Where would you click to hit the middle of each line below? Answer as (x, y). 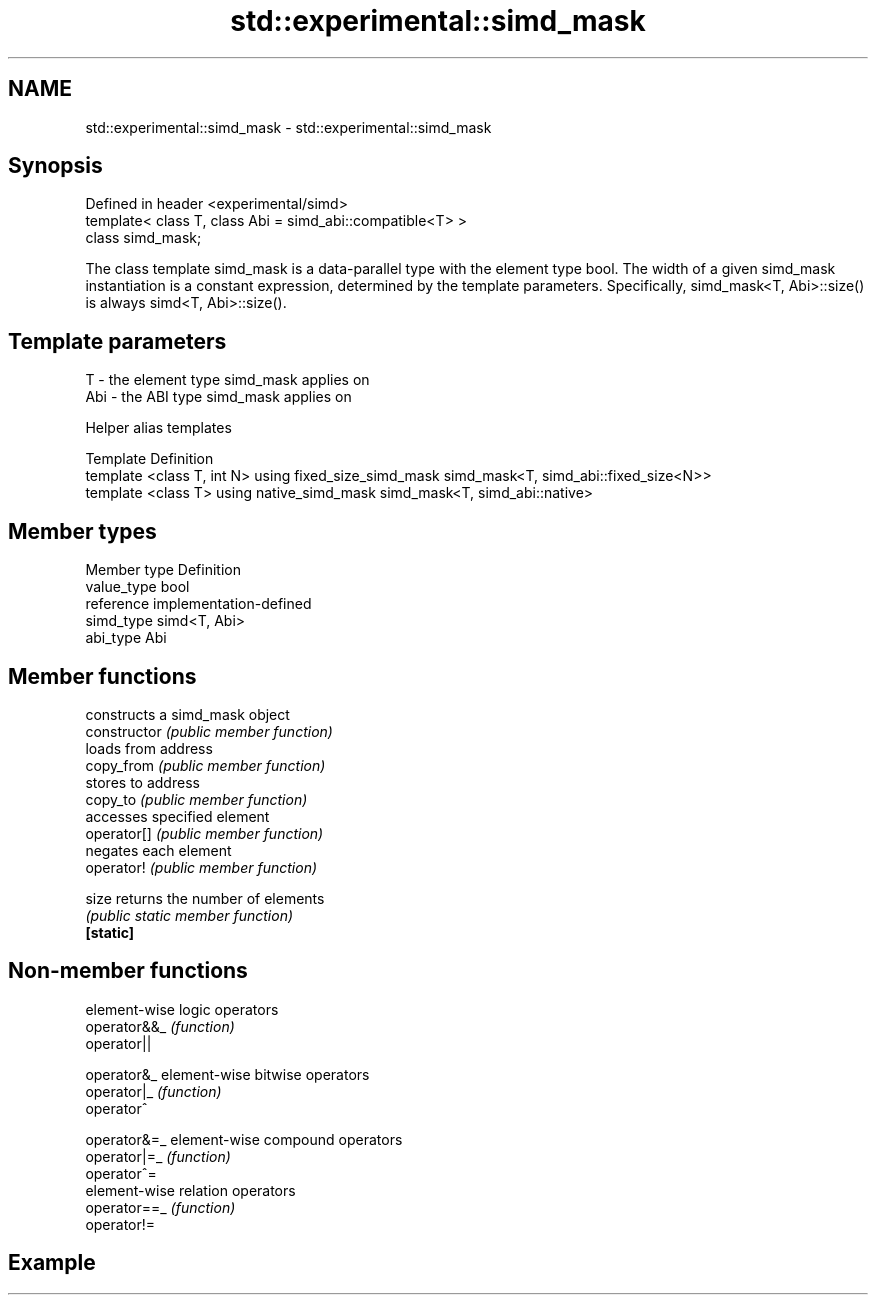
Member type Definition (163, 570)
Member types (82, 531)
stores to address (142, 782)
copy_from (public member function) (205, 765)
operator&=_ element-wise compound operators (244, 1139)
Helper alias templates (158, 428)
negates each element (158, 850)
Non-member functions (128, 971)
